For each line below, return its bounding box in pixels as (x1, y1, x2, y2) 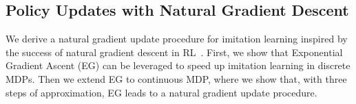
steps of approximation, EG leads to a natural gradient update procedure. (6, 85, 317, 99)
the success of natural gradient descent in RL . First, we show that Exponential (6, 44, 343, 59)
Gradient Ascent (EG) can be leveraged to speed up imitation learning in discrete (6, 58, 350, 73)
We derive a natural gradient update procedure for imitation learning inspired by (6, 31, 348, 46)
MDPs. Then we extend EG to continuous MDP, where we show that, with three (6, 71, 347, 86)
